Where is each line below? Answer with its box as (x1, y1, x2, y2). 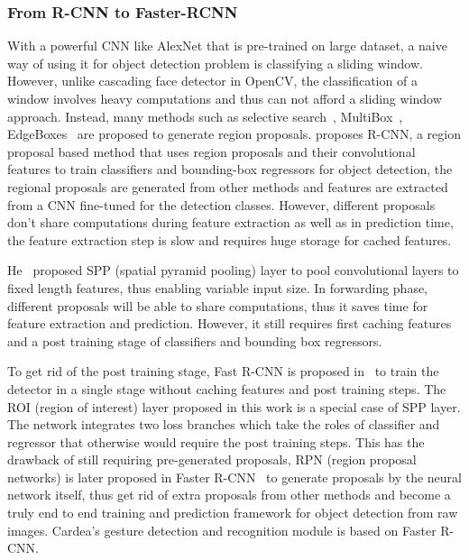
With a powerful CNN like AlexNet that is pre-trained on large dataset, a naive (7, 36, 447, 55)
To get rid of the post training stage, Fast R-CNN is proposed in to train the (7, 362, 439, 381)
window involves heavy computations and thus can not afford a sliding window (7, 89, 442, 107)
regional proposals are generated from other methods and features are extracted (7, 177, 448, 196)
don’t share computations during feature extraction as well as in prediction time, (7, 213, 454, 232)
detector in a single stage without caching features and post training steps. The (7, 379, 446, 398)
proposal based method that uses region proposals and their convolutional (7, 142, 416, 161)
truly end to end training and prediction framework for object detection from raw (7, 503, 458, 522)
